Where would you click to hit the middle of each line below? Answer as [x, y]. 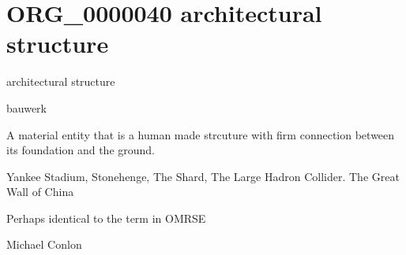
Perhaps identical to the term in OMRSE [106, 218]
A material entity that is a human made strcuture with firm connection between [201, 134]
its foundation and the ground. [81, 150]
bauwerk [26, 107]
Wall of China [40, 192]
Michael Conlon [44, 244]
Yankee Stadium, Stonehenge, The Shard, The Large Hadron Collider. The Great [203, 176]
